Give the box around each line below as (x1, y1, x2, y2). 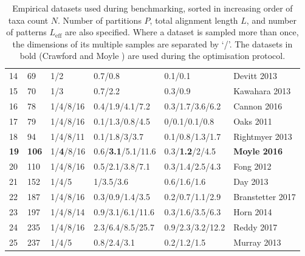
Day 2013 (233, 175, 269, 188)
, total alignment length (149, 13, 238, 26)
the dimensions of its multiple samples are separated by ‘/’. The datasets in (12, 37, 293, 50)
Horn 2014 (233, 205, 272, 218)
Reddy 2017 (233, 220, 278, 233)
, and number (246, 13, 296, 26)
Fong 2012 (233, 160, 272, 173)
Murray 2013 (233, 235, 281, 248)
